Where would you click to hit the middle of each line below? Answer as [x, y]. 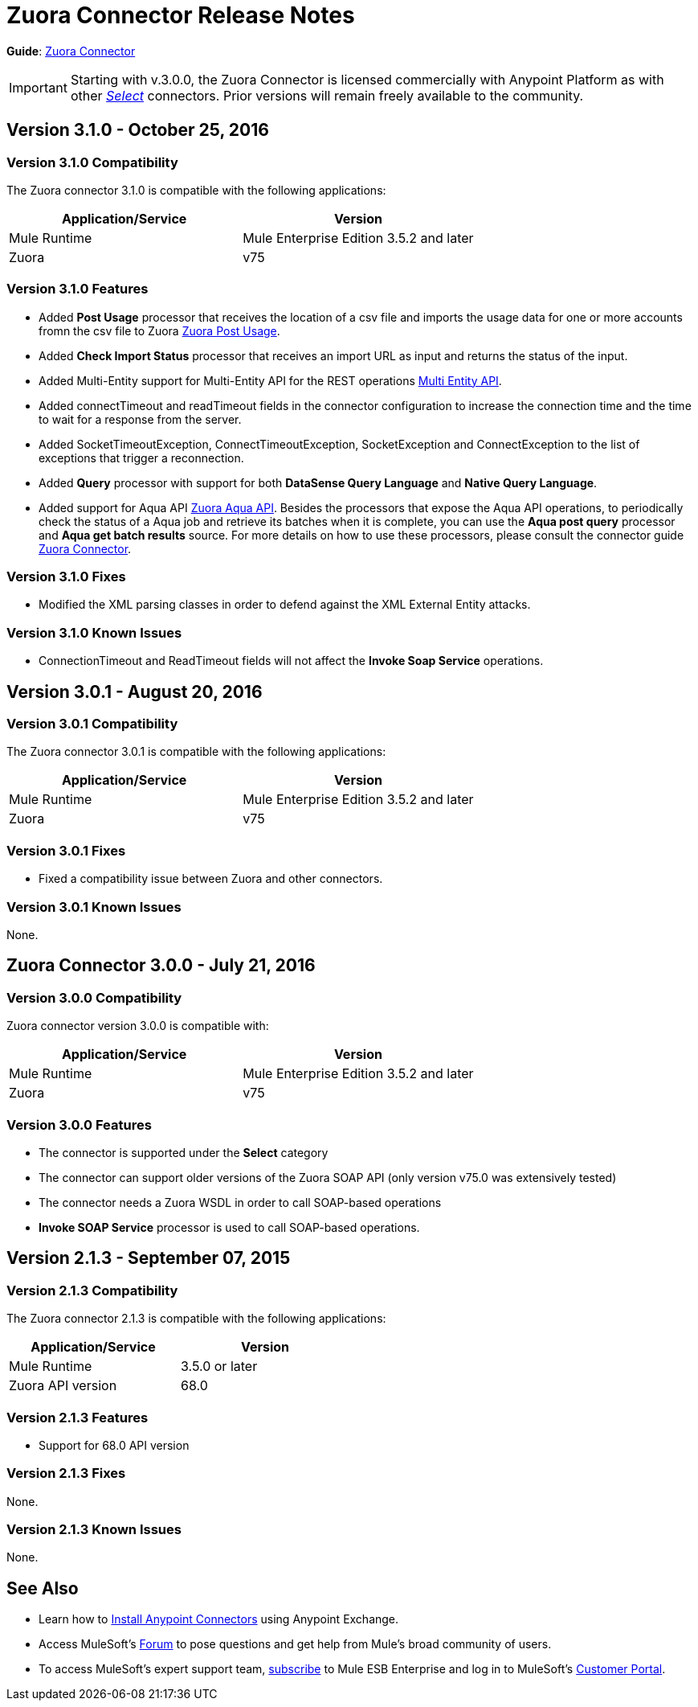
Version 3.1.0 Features [78, 289]
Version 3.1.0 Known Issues [94, 632]
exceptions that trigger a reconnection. [141, 458]
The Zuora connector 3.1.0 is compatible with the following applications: [196, 190]
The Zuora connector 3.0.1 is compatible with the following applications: [196, 752]
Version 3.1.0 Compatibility [92, 162]
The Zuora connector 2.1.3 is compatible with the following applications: [196, 1319]
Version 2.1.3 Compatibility [92, 1290]
